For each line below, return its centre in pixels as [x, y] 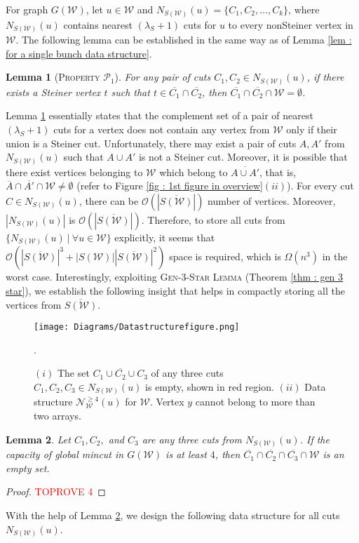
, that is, [278, 172]
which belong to [194, 172]
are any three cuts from [192, 439]
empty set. [28, 468]
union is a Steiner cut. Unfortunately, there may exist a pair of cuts [151, 143]
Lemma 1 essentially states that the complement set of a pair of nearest [160, 115]
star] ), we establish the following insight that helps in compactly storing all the [175, 290]
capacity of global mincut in [65, 454]
